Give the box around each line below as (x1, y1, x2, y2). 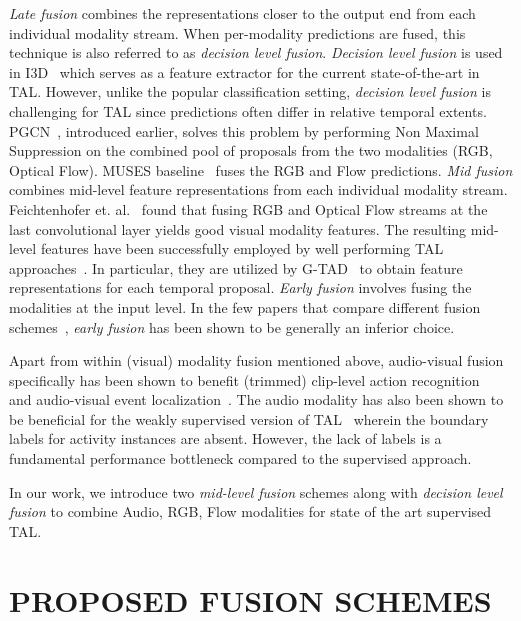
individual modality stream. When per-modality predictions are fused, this (9, 22, 466, 43)
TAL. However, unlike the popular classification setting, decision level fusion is (9, 81, 491, 102)
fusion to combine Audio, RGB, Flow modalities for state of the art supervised (9, 501, 492, 522)
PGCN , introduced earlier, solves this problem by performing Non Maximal (9, 120, 479, 141)
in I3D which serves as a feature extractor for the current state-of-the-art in (9, 61, 480, 82)
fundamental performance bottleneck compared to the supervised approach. (9, 448, 472, 469)
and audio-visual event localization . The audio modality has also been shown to (9, 389, 504, 410)
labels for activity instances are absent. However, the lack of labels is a (9, 428, 442, 449)
